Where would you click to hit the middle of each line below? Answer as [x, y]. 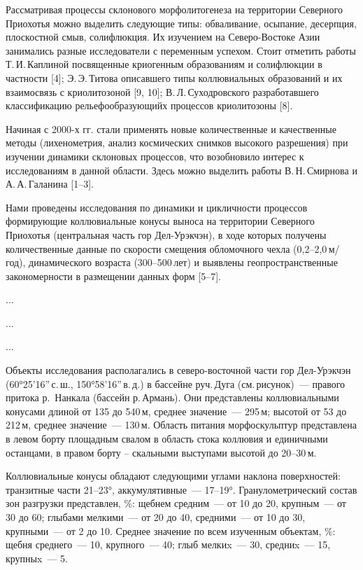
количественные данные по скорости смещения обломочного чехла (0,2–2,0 [166, 248]
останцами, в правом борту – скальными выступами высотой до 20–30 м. [161, 452]
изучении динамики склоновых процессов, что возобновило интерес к [155, 156]
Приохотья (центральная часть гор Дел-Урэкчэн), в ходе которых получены [166, 234]
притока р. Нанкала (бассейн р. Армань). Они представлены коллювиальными [172, 397]
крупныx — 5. [37, 558]
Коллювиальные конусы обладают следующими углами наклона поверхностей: [173, 476]
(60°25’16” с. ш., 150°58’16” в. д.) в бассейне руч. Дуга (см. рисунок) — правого [176, 383]
